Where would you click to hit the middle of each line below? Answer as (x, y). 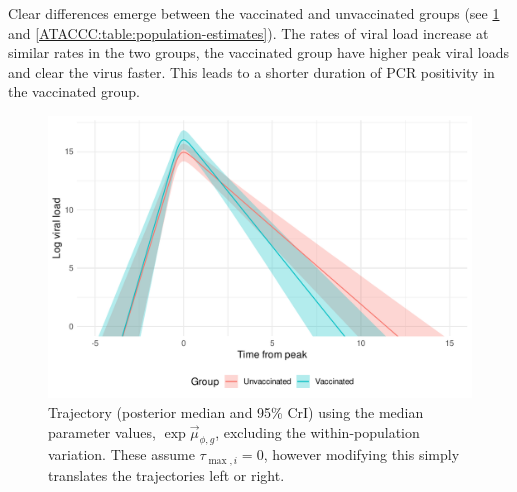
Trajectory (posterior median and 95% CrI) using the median (236, 411)
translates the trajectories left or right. (166, 474)
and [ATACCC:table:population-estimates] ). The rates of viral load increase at (248, 32)
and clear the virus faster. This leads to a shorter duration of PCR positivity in (251, 71)
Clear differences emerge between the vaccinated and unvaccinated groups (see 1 (254, 13)
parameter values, (102, 431)
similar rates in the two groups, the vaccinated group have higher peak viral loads (259, 52)
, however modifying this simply (361, 454)
